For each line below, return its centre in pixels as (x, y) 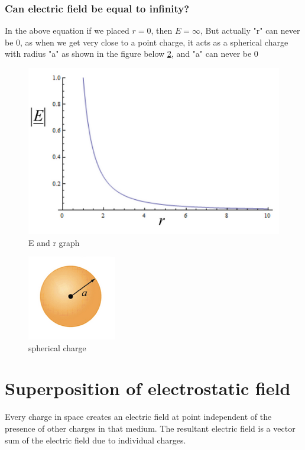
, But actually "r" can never (250, 30)
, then (162, 30)
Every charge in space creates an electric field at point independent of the (138, 417)
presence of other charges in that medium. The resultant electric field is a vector (150, 428)
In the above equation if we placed (67, 30)
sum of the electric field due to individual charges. (95, 440)
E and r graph (54, 242)
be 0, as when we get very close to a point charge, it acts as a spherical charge (147, 42)
